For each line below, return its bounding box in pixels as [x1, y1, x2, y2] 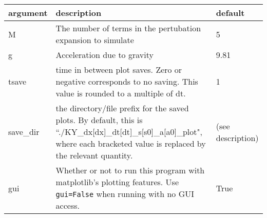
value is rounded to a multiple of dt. [55, 87, 186, 99]
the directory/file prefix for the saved [55, 102, 189, 114]
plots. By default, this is [55, 114, 143, 126]
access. [55, 200, 80, 211]
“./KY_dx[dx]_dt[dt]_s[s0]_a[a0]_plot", [55, 126, 202, 137]
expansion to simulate [55, 34, 134, 46]
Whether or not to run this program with [55, 164, 205, 176]
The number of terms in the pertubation [55, 22, 201, 34]
